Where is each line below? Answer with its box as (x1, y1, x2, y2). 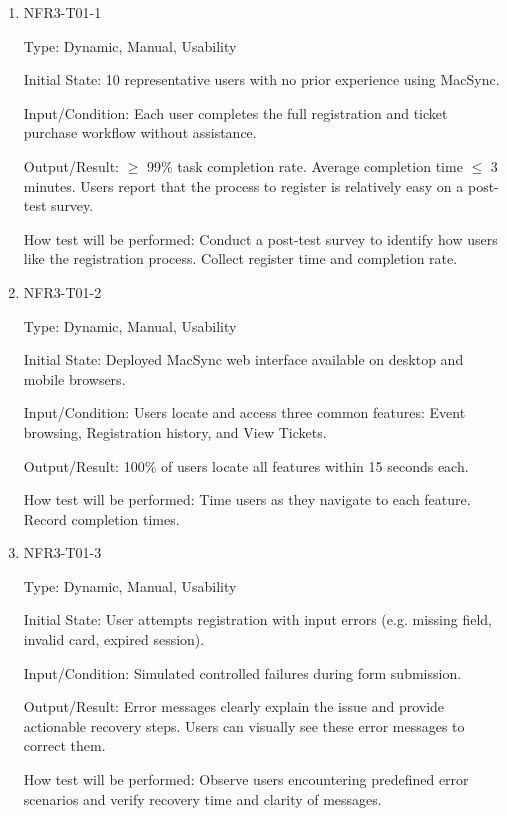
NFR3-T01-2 (23, 281, 102, 302)
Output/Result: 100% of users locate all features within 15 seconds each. (23, 455, 469, 476)
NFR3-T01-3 (23, 542, 102, 563)
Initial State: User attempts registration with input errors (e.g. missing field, (23, 609, 492, 630)
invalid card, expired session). (23, 629, 205, 650)
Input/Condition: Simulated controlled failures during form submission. (23, 662, 462, 683)
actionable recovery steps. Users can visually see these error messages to (23, 715, 465, 736)
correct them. (23, 735, 106, 756)
